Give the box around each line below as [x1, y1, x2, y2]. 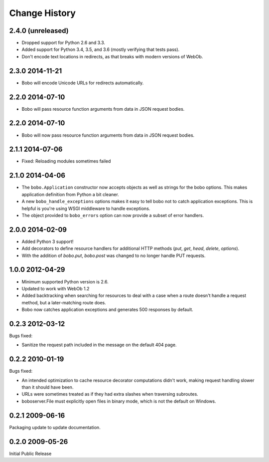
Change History [9, 7, 76, 18]
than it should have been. [21, 384, 74, 390]
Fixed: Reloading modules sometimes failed [21, 158, 111, 164]
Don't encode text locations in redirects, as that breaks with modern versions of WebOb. [21, 53, 203, 59]
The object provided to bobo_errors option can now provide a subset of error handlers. [21, 212, 204, 218]
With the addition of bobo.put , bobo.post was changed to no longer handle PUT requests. [21, 252, 206, 258]
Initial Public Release [9, 451, 52, 457]
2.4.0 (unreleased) [9, 26, 69, 35]
